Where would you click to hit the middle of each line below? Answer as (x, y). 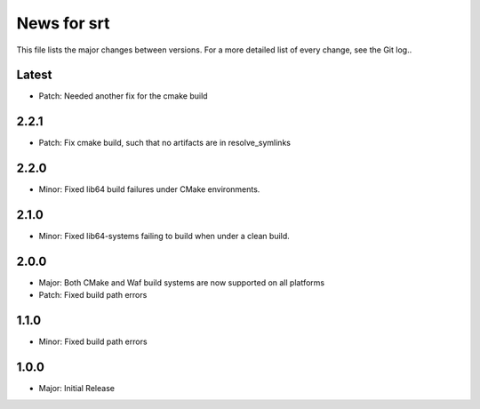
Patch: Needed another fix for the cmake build (123, 96)
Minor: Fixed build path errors (93, 341)
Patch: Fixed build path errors (93, 295)
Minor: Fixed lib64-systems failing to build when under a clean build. (164, 237)
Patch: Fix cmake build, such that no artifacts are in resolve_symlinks (164, 143)
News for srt (63, 23)
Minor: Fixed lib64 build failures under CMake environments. (149, 189)
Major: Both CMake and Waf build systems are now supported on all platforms (181, 283)
